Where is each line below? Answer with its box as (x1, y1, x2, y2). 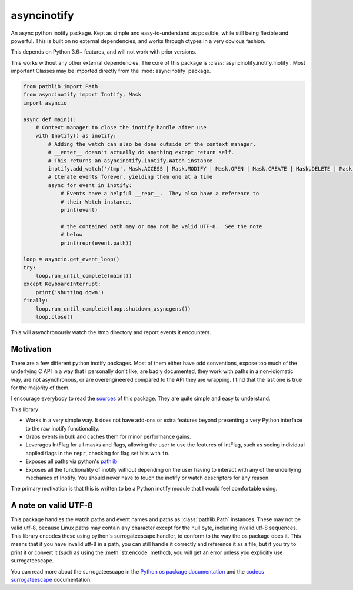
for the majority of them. (11, 384, 70, 391)
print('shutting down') (35, 289, 104, 295)
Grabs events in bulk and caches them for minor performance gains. (25, 433, 191, 441)
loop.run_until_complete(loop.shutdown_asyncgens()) (35, 305, 191, 312)
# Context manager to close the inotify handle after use (35, 124, 207, 131)
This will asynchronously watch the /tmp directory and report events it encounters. (11, 329, 212, 336)
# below (60, 231, 82, 238)
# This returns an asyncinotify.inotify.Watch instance (48, 157, 213, 164)
